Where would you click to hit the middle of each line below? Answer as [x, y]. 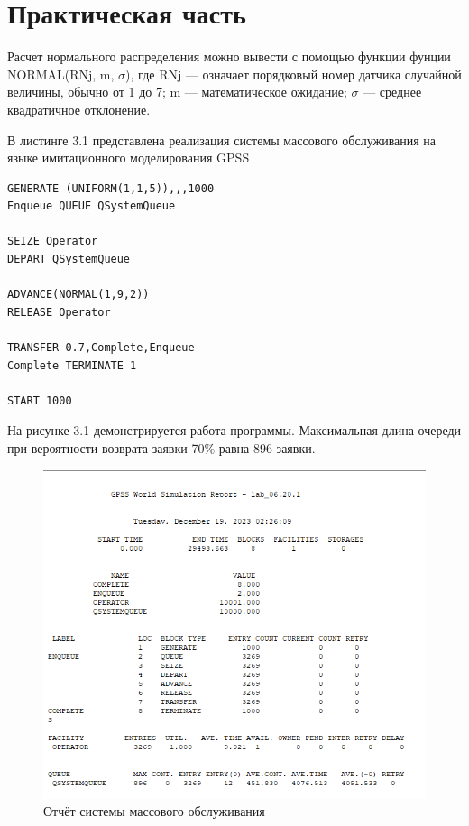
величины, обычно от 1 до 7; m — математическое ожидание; [177, 92]
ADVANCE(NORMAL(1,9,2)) [78, 295]
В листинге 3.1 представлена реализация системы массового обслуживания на [222, 139]
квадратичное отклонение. [79, 109]
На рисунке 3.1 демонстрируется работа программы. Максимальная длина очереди [234, 430]
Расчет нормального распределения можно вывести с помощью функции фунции [229, 56]
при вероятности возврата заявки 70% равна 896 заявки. [161, 448]
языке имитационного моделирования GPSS [129, 158]
